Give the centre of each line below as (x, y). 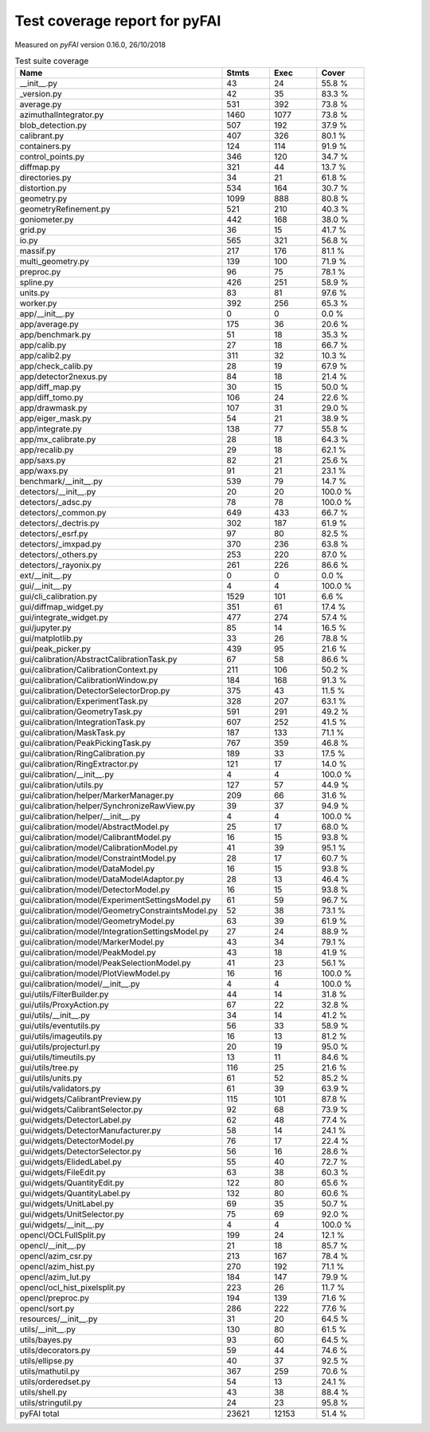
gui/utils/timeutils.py (57, 1057)
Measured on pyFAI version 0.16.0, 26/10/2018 (90, 45)
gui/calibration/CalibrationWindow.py (89, 680)
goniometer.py (47, 219)
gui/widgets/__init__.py (62, 1225)
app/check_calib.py (56, 366)
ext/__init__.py (45, 576)
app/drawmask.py (53, 408)
